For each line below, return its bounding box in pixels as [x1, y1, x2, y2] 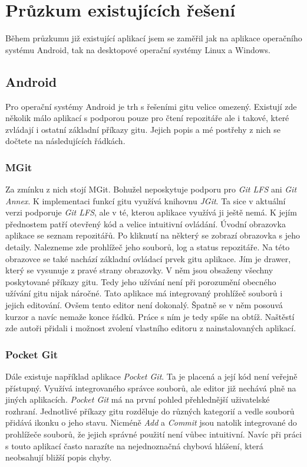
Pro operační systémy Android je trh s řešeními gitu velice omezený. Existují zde [5, 100, 297, 112]
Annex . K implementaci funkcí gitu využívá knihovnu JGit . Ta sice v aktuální [5, 194, 286, 207]
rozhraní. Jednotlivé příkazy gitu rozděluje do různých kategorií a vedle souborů [5, 404, 295, 417]
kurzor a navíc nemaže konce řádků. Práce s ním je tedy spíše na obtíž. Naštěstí [5, 310, 295, 322]
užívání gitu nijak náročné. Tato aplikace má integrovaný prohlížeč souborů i [5, 287, 283, 299]
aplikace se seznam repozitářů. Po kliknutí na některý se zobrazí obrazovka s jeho [5, 229, 301, 241]
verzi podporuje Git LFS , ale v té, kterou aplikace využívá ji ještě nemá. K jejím [5, 206, 297, 218]
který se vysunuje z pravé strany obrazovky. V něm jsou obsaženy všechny [5, 264, 273, 276]
